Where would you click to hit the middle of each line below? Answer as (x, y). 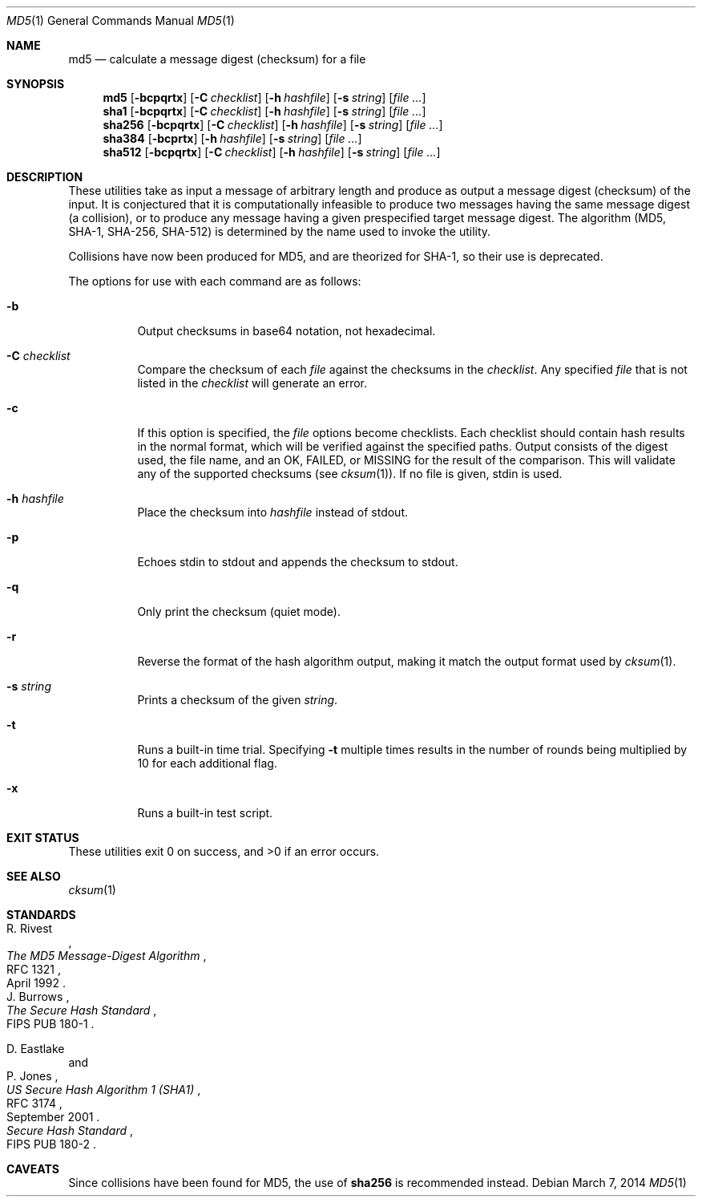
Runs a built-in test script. (205, 813)
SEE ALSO (34, 876)
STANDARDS (41, 915)
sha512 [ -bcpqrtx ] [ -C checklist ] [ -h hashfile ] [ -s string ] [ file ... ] (272, 152)
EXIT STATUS (43, 838)
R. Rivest (30, 928)
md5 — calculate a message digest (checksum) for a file (217, 59)
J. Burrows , (38, 996)
